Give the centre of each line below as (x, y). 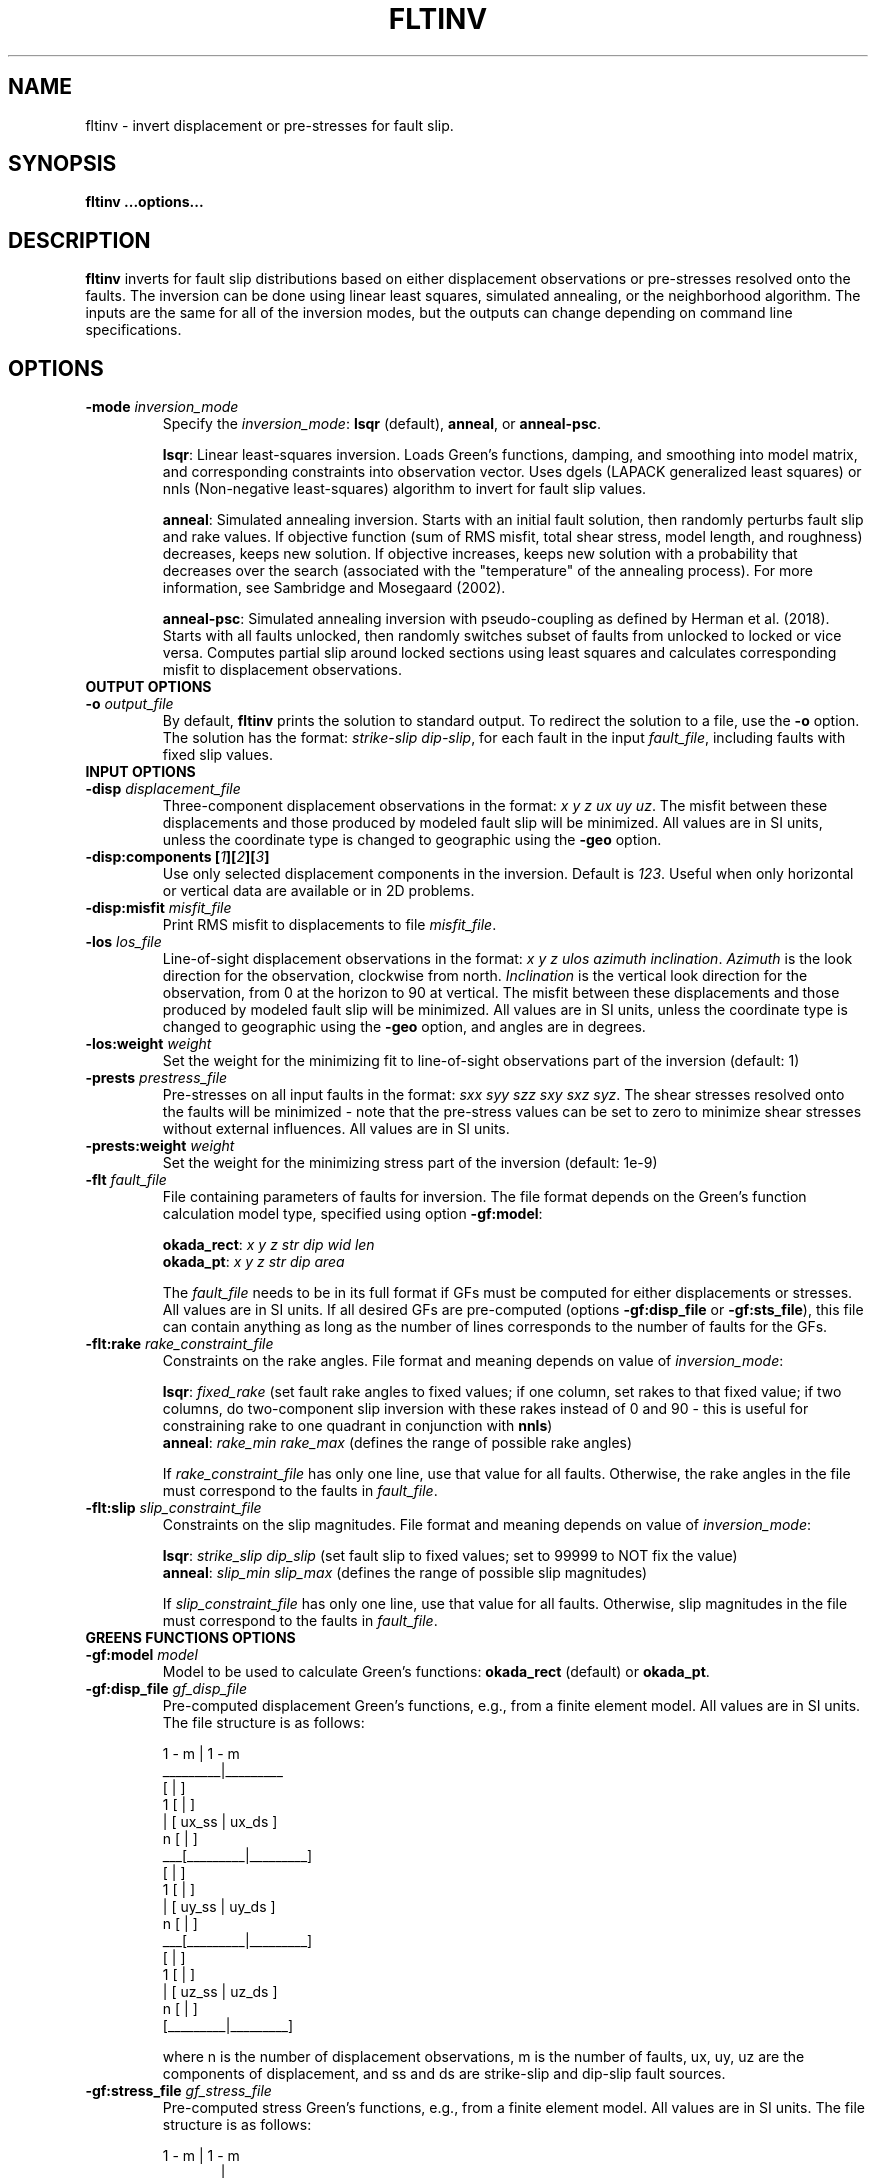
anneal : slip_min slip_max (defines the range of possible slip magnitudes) (405, 1573)
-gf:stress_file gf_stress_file (178, 2091)
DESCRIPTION (79, 240)
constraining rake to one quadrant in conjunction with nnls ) (357, 1426)
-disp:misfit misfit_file (158, 908)
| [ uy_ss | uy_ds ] (219, 1907)
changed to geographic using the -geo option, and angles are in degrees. (404, 1027)
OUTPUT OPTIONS (148, 687)
